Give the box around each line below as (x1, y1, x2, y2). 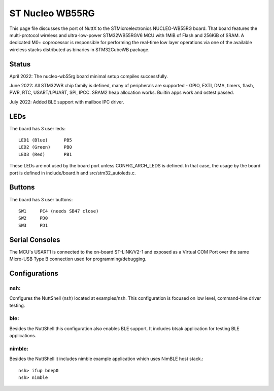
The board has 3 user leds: (9, 125, 66, 131)
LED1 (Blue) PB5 (18, 137, 72, 143)
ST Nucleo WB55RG (9, 8, 95, 19)
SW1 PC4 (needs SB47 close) (18, 208, 99, 214)
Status (9, 60, 31, 68)
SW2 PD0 (18, 216, 48, 221)
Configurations (9, 269, 58, 277)
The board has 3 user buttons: (9, 196, 73, 202)
